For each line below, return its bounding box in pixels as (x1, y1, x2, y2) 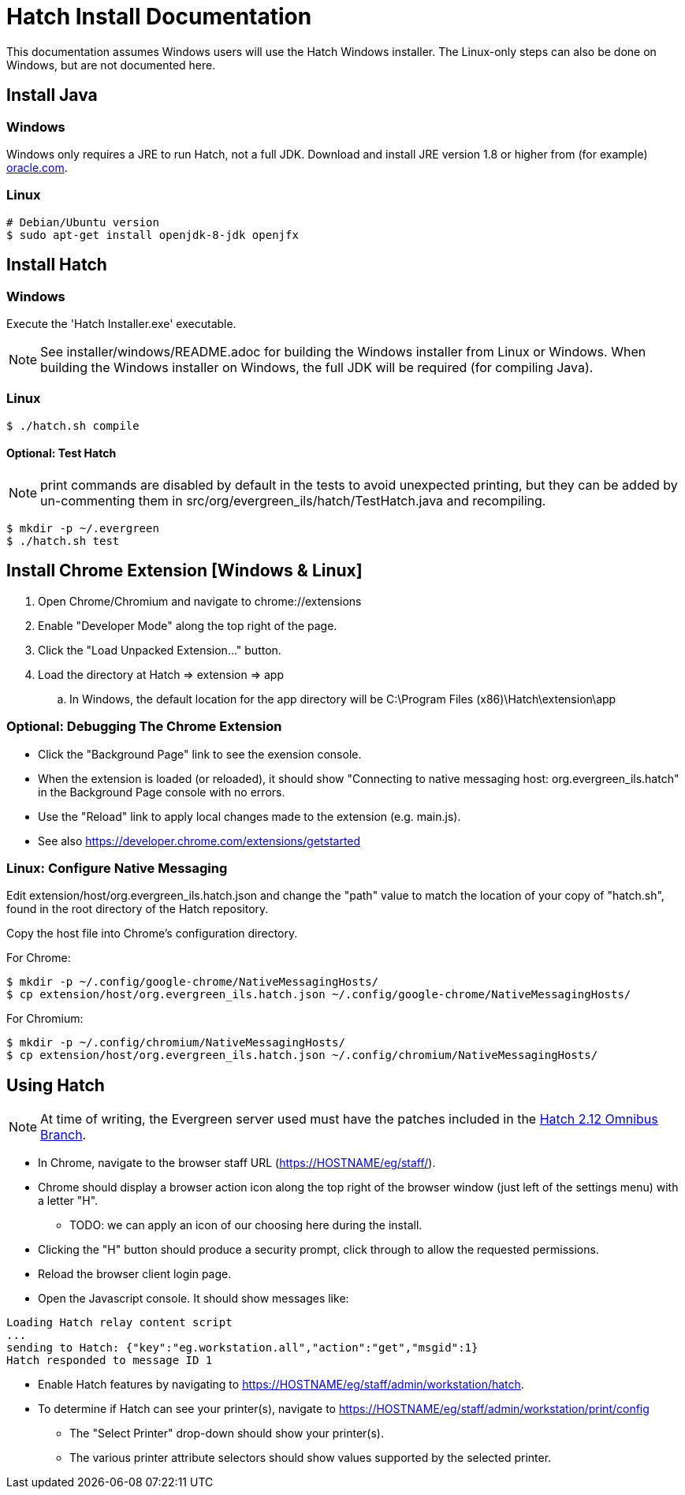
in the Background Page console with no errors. (38, 785, 285, 799)
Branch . (40, 1127, 87, 1143)
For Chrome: (6, 951, 71, 965)
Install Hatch (6, 255, 107, 275)
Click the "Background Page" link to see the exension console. (38, 747, 362, 761)
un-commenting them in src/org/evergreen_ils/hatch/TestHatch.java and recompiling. (40, 492, 546, 509)
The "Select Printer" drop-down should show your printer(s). (69, 1426, 384, 1441)
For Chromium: (6, 1012, 84, 1026)
